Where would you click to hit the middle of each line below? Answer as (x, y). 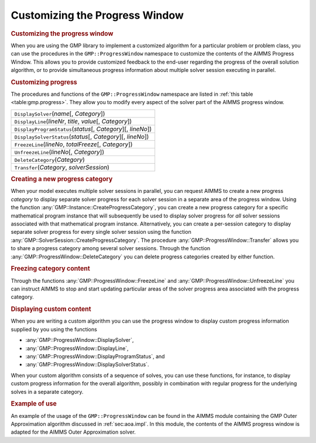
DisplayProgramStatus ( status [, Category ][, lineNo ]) (83, 129)
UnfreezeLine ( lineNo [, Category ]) (59, 152)
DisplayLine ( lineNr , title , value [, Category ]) (73, 121)
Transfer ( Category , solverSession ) (62, 167)
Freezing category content (50, 269)
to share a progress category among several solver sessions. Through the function (111, 248)
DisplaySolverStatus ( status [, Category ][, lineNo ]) (82, 136)
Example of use (34, 404)
